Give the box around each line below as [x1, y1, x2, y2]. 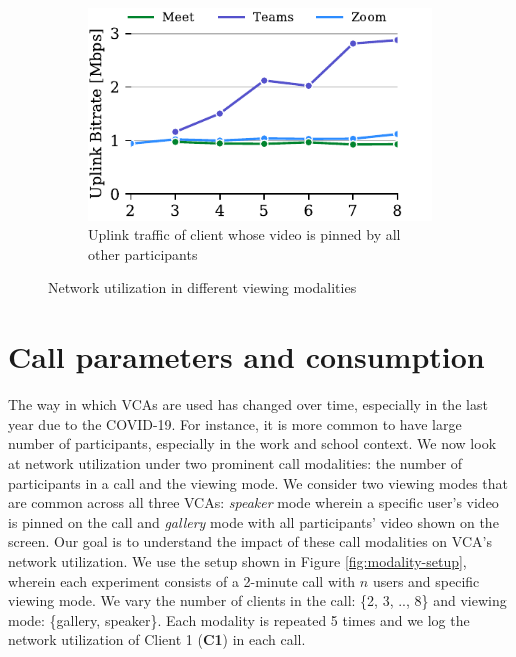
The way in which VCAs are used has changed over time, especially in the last [8, 394, 488, 415]
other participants [88, 243, 198, 264]
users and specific [372, 570, 480, 591]
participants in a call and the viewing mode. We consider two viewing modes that [8, 472, 509, 493]
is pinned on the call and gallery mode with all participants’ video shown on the [8, 511, 499, 532]
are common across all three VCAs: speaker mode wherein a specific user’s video [8, 492, 499, 513]
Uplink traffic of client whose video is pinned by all [88, 224, 401, 245]
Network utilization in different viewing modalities [48, 277, 357, 298]
